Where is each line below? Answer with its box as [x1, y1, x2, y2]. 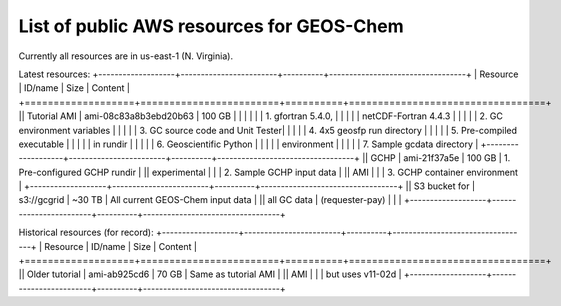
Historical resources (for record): [18, 226, 154, 239]
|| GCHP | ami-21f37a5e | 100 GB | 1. [361, 152, 511, 164]
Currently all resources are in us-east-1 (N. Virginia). [18, 50, 234, 62]
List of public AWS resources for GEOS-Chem [18, 15, 404, 37]
